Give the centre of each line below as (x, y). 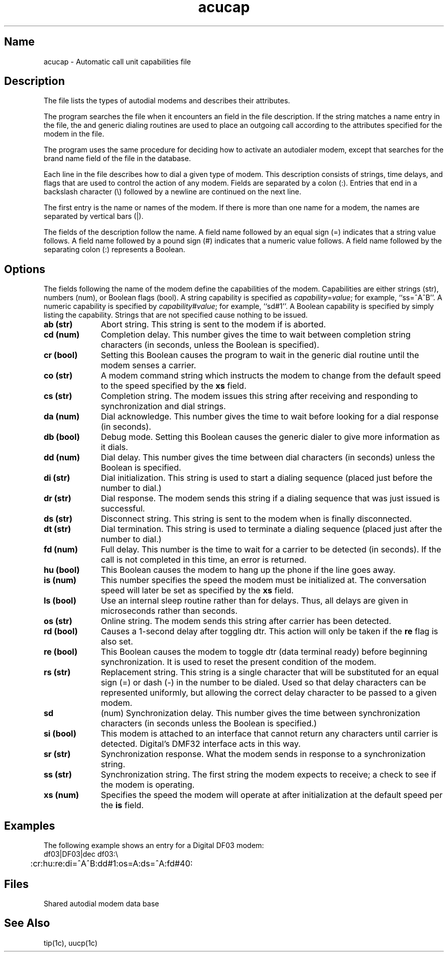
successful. (123, 509)
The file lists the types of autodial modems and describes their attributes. (167, 101)
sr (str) (57, 754)
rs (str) (57, 672)
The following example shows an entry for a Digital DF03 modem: (154, 846)
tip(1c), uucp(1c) (71, 943)
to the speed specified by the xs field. (174, 386)
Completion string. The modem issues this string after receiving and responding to (260, 396)
